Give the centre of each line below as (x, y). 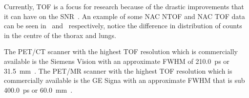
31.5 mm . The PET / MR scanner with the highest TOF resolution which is (118, 70)
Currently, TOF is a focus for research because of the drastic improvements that (124, 6)
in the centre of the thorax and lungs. (60, 35)
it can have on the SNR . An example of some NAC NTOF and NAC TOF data (124, 16)
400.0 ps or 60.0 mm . (38, 89)
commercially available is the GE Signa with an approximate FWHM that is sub (124, 80)
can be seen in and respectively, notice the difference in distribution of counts (123, 26)
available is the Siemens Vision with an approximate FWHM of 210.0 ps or (117, 61)
